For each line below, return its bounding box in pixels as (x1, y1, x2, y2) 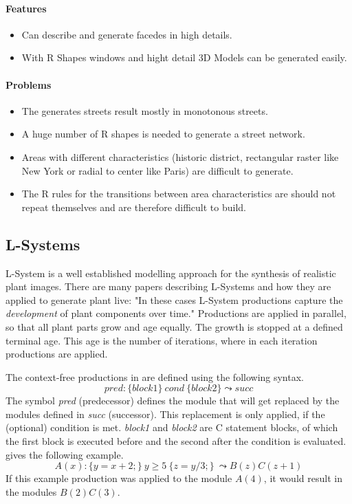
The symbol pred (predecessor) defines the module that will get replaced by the (5, 393, 340, 408)
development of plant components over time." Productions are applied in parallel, (5, 306, 346, 320)
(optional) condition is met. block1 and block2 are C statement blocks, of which (5, 420, 338, 435)
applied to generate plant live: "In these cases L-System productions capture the (5, 292, 343, 307)
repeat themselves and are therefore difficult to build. (21, 199, 246, 214)
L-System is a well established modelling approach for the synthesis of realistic (5, 265, 336, 280)
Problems (5, 77, 52, 91)
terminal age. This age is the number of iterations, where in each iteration (5, 333, 318, 347)
